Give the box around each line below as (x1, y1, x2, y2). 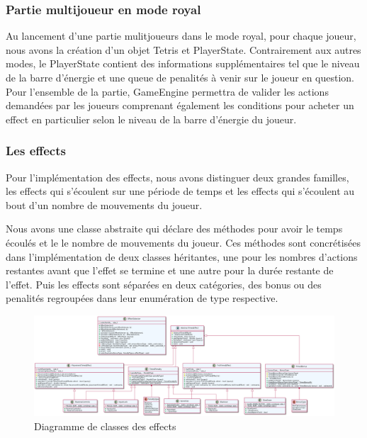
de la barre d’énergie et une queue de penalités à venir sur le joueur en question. (6, 70, 355, 84)
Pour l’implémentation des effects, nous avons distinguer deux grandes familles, (6, 169, 349, 184)
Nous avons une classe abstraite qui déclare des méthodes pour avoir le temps (6, 221, 343, 236)
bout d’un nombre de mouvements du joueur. (6, 197, 203, 212)
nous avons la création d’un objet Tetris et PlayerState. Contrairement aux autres (6, 42, 361, 57)
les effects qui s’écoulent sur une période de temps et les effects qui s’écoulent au (6, 184, 355, 198)
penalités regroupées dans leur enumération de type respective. (6, 291, 278, 305)
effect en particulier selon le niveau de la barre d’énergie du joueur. (6, 111, 297, 126)
